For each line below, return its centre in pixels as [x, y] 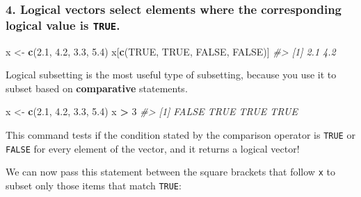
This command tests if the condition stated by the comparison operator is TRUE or [180, 135]
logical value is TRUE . [63, 25]
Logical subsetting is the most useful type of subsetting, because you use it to [171, 75]
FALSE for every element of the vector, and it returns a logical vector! [153, 148]
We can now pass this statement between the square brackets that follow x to [170, 172]
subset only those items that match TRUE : [94, 186]
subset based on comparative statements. [97, 88]
